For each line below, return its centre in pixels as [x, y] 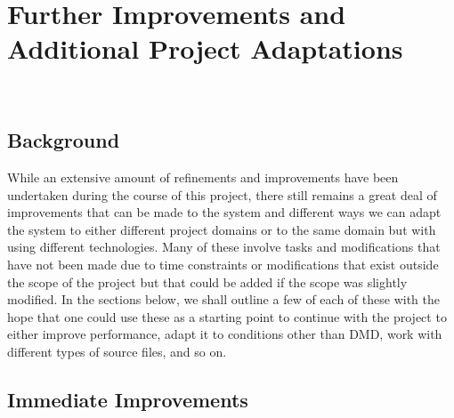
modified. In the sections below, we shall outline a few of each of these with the [223, 299]
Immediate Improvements [128, 399]
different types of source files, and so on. [117, 351]
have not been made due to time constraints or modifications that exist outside [223, 264]
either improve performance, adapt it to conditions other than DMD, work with [225, 334]
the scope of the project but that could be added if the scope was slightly [207, 281]
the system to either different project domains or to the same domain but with [222, 229]
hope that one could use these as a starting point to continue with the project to [227, 316]
